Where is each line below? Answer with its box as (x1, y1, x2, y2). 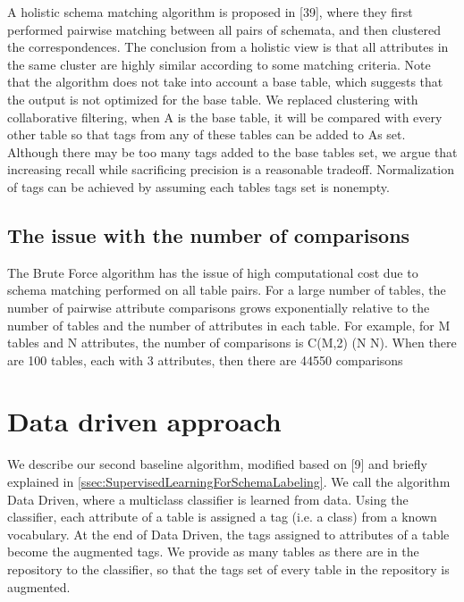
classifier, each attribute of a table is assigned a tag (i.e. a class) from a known (7, 507, 437, 526)
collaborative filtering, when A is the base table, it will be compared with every (7, 107, 443, 126)
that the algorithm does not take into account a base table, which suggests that (7, 72, 443, 91)
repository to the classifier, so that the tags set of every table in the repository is (7, 559, 450, 578)
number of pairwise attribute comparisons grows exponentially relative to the (7, 297, 430, 316)
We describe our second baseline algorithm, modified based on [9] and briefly (7, 455, 427, 473)
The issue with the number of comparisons (7, 221, 410, 248)
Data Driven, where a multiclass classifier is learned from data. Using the (7, 489, 409, 508)
